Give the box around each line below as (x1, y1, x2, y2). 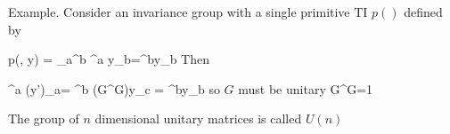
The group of (8, 109, 79, 128)
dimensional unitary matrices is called (94, 109, 302, 128)
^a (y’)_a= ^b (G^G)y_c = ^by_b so (8, 79, 220, 98)
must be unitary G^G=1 (238, 79, 373, 98)
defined (404, 3, 443, 20)
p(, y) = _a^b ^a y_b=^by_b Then (8, 50, 209, 68)
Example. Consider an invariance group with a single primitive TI (8, 3, 368, 20)
